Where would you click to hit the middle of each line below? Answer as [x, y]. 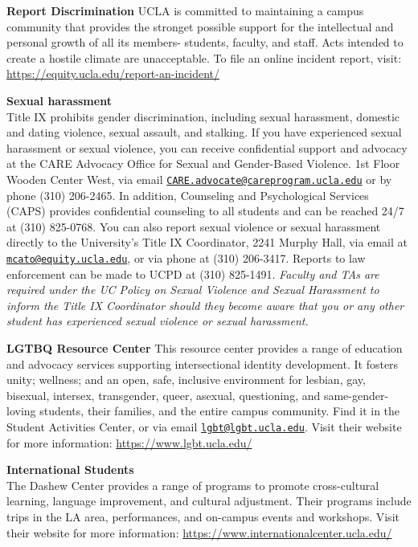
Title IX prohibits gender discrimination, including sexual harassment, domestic [203, 116]
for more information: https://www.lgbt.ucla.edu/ [129, 442]
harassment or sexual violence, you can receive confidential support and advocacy [207, 147]
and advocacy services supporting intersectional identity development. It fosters [203, 363]
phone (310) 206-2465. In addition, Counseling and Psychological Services [188, 195]
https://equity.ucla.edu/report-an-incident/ [113, 73]
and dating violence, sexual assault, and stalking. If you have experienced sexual [204, 132]
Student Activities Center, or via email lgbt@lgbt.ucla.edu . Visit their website [204, 426]
